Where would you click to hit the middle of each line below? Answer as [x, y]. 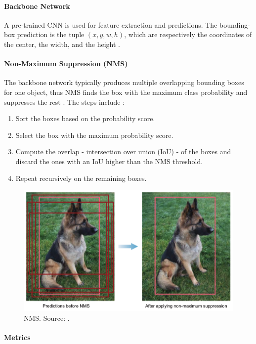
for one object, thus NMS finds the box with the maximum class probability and [126, 92]
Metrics [17, 337]
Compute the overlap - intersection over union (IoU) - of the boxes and [123, 151]
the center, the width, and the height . [62, 44]
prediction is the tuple [51, 34]
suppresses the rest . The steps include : [64, 102]
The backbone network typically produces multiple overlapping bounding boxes [124, 82]
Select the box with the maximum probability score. [94, 135]
